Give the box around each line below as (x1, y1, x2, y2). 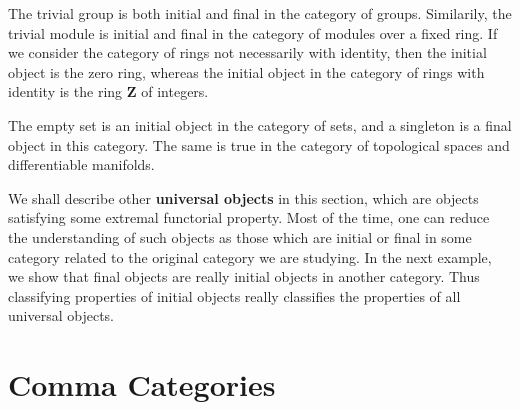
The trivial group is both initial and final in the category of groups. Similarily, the (8, 3, 512, 23)
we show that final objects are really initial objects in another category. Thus (8, 266, 480, 287)
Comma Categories (8, 364, 276, 405)
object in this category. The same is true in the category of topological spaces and (8, 134, 510, 155)
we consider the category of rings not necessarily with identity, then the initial (8, 42, 487, 63)
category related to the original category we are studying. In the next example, (8, 246, 492, 267)
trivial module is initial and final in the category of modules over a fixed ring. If (8, 22, 498, 43)
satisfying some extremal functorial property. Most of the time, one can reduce (8, 207, 490, 228)
